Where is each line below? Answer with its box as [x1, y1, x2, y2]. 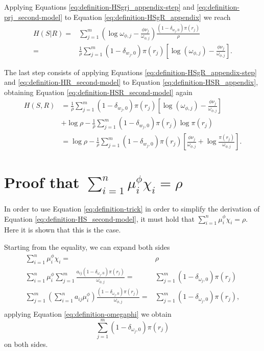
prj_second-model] [4, 11, 63, 22]
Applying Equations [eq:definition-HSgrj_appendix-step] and [4, 2, 195, 12]
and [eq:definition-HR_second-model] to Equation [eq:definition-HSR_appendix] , [4, 77, 258, 87]
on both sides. [4, 339, 48, 349]
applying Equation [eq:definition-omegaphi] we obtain [4, 308, 172, 319]
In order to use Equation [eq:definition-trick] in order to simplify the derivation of [4, 203, 260, 214]
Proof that [4, 171, 80, 192]
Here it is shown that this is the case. [4, 224, 121, 235]
